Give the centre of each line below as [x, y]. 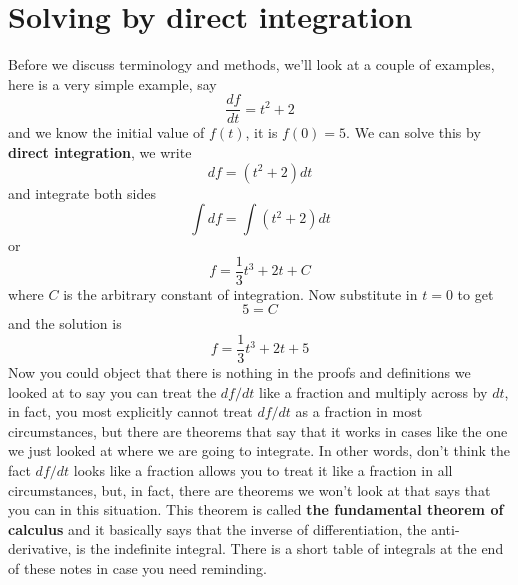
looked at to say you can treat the [112, 391]
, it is [261, 132]
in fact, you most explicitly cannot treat [130, 411]
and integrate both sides [82, 192]
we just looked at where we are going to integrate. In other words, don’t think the [259, 450]
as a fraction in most [359, 411]
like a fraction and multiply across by [373, 391]
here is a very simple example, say [112, 83]
